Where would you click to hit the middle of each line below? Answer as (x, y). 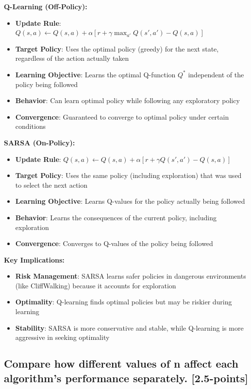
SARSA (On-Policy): (40, 142)
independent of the (216, 74)
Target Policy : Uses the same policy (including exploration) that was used (128, 175)
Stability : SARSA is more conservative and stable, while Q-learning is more (129, 327)
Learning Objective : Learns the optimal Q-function (95, 74)
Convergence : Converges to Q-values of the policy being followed (114, 243)
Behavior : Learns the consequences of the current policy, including (116, 217)
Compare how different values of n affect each (121, 363)
